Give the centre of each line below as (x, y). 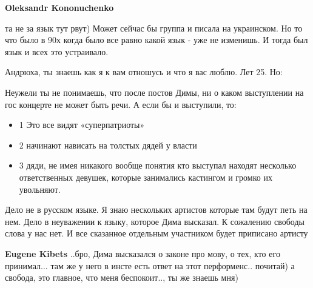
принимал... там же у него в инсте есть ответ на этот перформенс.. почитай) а (150, 265)
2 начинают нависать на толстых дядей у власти (108, 145)
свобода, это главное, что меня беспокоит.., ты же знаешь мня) (122, 277)
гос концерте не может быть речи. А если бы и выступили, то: (121, 104)
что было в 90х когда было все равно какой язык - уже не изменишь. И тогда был (156, 40)
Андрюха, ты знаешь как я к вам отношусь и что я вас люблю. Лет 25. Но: (144, 72)
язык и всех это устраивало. (57, 51)
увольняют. (40, 189)
